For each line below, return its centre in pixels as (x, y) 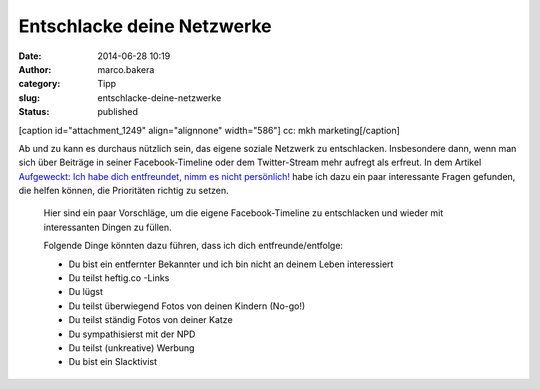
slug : (29, 97)
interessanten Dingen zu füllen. (107, 227)
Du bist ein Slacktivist (113, 362)
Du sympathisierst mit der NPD (132, 334)
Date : (30, 56)
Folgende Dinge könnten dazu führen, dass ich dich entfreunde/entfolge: (193, 246)
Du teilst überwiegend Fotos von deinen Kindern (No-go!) (187, 306)
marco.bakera (126, 69)
